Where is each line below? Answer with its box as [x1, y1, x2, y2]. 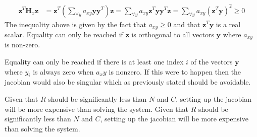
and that [173, 19, 200, 29]
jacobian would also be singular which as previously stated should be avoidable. [5, 77, 251, 87]
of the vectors [190, 56, 233, 67]
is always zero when [33, 66, 94, 77]
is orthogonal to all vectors [131, 29, 214, 39]
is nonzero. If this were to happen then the [109, 66, 241, 77]
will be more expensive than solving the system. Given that [5, 103, 189, 114]
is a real [216, 19, 241, 29]
